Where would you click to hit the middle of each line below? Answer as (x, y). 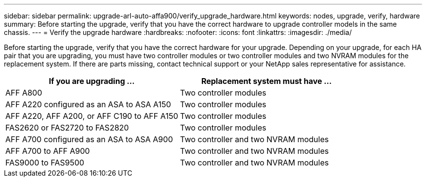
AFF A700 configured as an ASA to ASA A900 (89, 139)
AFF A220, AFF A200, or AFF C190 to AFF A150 (92, 116)
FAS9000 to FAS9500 (45, 163)
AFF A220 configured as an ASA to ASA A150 (88, 104)
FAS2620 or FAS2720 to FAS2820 (67, 128)
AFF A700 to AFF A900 (48, 151)
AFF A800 (24, 93)
